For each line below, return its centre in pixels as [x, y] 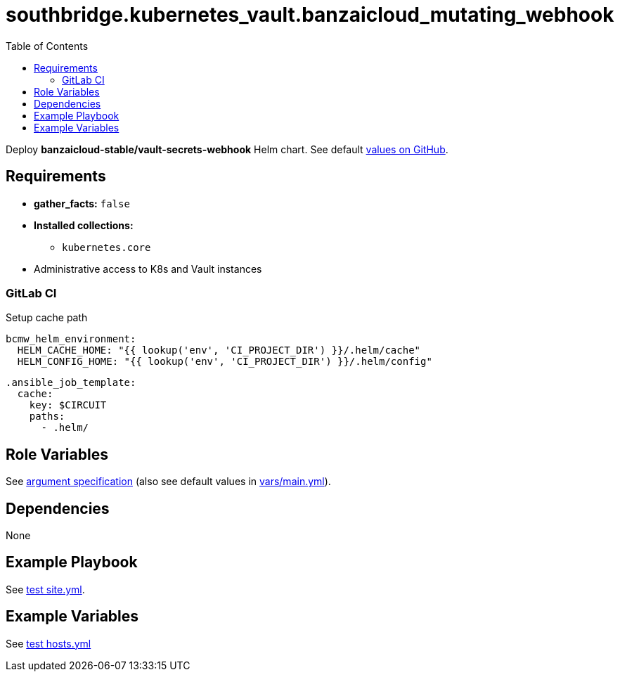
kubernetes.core [106, 247]
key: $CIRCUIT [68, 405]
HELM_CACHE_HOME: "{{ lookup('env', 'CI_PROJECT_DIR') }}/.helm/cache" [219, 350]
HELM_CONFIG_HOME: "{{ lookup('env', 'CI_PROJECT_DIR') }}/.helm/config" [225, 362]
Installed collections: [84, 225]
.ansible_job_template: [71, 383]
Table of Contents [47, 46]
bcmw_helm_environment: [71, 339]
